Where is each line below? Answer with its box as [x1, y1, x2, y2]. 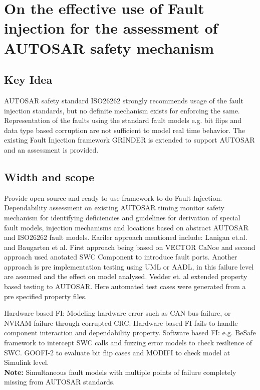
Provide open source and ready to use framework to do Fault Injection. [4, 192, 222, 203]
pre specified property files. [4, 291, 87, 301]
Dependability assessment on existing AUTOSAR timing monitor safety [4, 202, 224, 213]
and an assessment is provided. [4, 144, 99, 155]
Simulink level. [4, 357, 49, 367]
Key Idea [4, 72, 53, 87]
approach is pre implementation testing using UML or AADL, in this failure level [4, 261, 254, 272]
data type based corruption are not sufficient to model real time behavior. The [4, 124, 245, 135]
